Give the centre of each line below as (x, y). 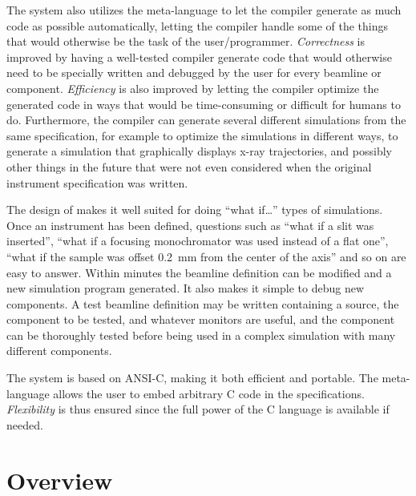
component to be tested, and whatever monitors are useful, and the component (201, 319)
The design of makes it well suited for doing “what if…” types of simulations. (195, 210)
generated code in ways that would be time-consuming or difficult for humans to (204, 104)
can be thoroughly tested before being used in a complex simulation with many (201, 335)
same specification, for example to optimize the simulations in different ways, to (202, 135)
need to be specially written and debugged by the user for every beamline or (194, 73)
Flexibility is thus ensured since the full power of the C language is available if (198, 409)
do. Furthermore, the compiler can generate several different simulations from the (206, 120)
